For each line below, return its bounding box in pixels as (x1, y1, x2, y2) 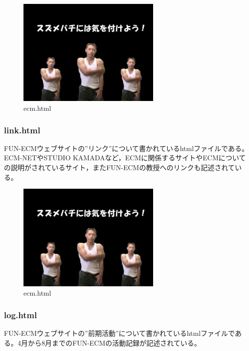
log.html (4, 308, 37, 321)
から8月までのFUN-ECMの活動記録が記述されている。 (27, 337, 201, 348)
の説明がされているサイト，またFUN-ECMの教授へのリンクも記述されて (4, 162, 235, 173)
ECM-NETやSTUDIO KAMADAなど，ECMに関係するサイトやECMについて (4, 152, 246, 163)
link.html (4, 124, 41, 136)
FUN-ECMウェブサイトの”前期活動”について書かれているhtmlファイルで (4, 328, 235, 338)
